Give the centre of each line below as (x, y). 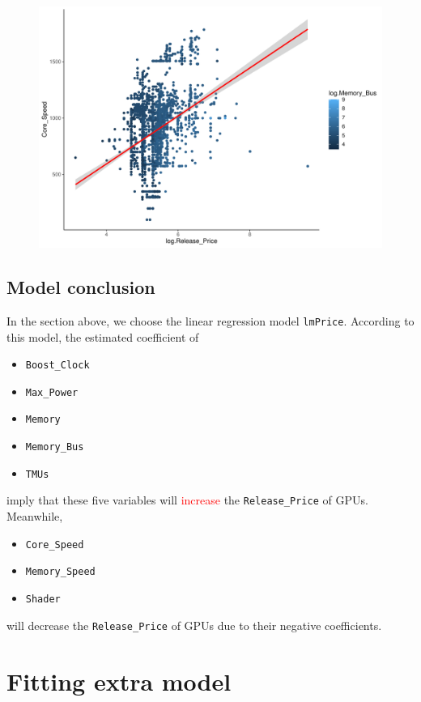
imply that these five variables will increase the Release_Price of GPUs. (187, 500)
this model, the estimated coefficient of (103, 336)
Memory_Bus (55, 447)
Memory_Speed (60, 572)
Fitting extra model (119, 681)
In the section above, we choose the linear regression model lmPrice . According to (210, 320)
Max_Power (52, 392)
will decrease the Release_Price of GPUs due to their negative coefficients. (194, 625)
